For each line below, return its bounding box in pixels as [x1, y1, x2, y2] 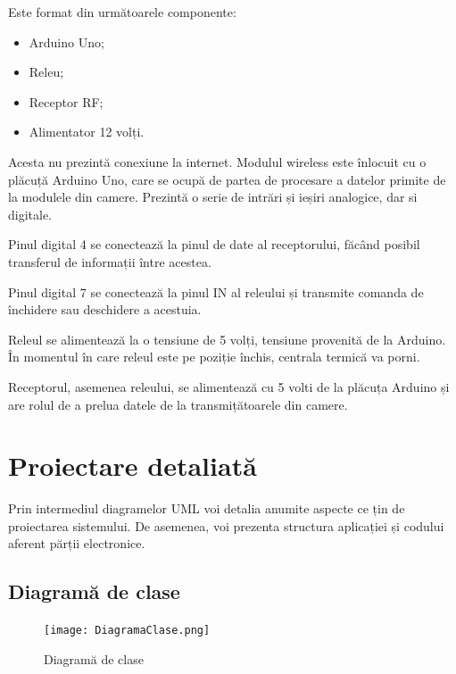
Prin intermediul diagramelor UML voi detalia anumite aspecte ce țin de [8, 499, 405, 518]
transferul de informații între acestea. [8, 252, 211, 270]
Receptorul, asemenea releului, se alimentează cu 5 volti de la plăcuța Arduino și [8, 377, 450, 395]
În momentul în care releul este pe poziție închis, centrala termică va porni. [8, 347, 420, 366]
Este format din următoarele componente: [8, 3, 236, 21]
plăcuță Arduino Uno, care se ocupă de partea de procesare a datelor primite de [8, 170, 446, 188]
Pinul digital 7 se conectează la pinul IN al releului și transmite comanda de [8, 282, 424, 301]
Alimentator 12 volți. [29, 122, 145, 141]
